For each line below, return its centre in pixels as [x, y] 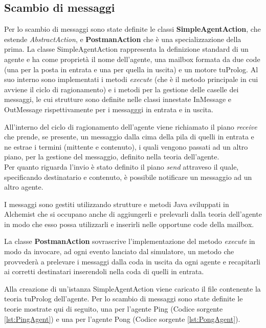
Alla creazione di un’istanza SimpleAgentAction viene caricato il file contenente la [132, 288]
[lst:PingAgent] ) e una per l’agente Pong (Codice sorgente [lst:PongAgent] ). [122, 319]
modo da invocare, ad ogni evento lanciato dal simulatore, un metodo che [119, 251]
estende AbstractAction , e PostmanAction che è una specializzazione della [123, 39]
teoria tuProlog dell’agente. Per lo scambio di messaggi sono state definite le [124, 299]
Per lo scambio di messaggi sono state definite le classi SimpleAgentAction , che [132, 29]
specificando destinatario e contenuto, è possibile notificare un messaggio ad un [128, 177]
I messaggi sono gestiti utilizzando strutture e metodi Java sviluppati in [117, 204]
